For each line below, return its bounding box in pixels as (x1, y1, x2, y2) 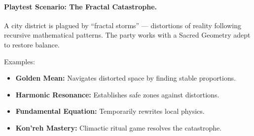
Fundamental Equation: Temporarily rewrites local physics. (15, 106, 205, 116)
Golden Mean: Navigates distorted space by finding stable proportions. (15, 73, 236, 83)
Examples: (4, 56, 35, 66)
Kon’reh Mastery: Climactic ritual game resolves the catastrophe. (15, 122, 222, 133)
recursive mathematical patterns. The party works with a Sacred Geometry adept (4, 30, 251, 40)
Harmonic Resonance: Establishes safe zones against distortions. (15, 89, 219, 99)
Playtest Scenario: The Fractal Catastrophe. (4, 1, 157, 11)
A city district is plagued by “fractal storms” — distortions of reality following (4, 20, 241, 30)
